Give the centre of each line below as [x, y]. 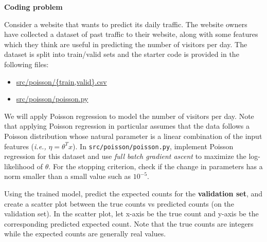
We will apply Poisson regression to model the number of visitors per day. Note [129, 116]
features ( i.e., [25, 146]
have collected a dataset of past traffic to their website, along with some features [131, 34]
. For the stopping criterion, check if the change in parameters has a [156, 166]
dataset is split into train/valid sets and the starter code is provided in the [122, 54]
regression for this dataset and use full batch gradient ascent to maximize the [125, 156]
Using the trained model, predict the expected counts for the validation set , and [133, 193]
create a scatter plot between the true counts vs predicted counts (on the [119, 203]
